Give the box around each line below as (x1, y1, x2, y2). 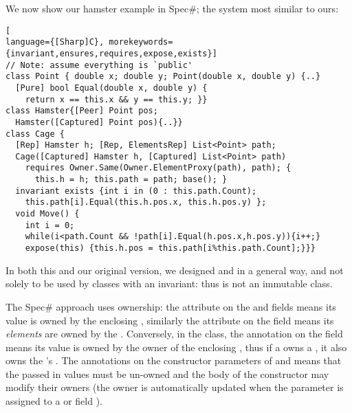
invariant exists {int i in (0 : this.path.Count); (15, 186, 257, 196)
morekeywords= (109, 37, 173, 47)
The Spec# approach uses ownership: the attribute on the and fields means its (5, 299, 336, 313)
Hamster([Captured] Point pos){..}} (15, 117, 183, 127)
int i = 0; (25, 220, 75, 230)
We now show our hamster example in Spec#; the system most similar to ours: (5, 1, 339, 15)
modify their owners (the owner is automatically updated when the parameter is (5, 380, 344, 394)
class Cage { (5, 129, 65, 139)
